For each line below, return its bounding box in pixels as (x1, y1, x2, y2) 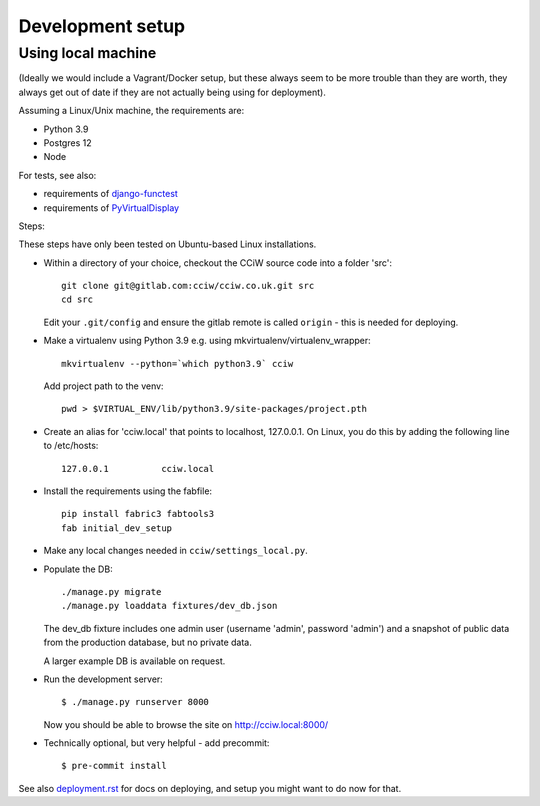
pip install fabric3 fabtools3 (61, 508, 215, 520)
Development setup (18, 15, 186, 37)
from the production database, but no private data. (43, 636, 252, 649)
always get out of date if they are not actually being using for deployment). (18, 86, 327, 98)
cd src (61, 294, 94, 305)
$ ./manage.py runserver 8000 (61, 696, 210, 708)
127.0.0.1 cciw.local (61, 463, 215, 474)
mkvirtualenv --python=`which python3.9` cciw (61, 358, 294, 369)
